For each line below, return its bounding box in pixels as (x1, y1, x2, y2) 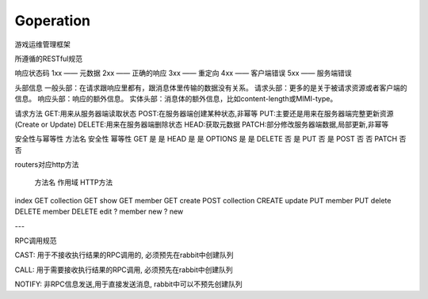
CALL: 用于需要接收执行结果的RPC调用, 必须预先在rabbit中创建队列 (14, 265, 233, 274)
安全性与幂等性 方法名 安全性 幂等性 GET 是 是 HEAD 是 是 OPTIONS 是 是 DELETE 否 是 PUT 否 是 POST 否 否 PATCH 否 (14, 134, 407, 144)
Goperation (14, 12, 91, 29)
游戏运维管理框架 (14, 40, 71, 49)
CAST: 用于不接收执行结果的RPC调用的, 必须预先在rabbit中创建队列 (14, 250, 234, 260)
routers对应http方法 (14, 160, 79, 169)
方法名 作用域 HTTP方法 (34, 178, 113, 187)
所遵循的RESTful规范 (14, 54, 83, 63)
